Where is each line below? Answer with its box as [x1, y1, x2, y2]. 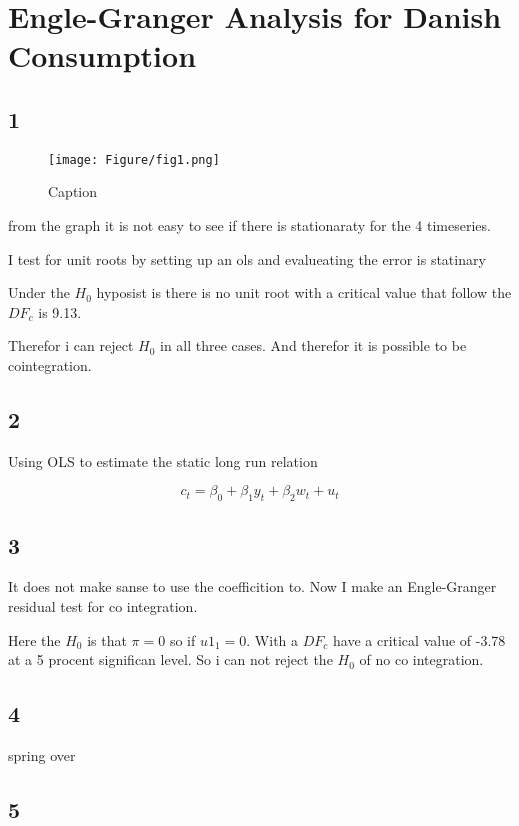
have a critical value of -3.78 [333, 629, 506, 650]
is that [87, 629, 127, 650]
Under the [8, 282, 70, 303]
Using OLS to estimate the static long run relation [8, 450, 318, 471]
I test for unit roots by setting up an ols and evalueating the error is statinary [8, 248, 486, 269]
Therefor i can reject [8, 335, 134, 356]
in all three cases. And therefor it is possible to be [159, 335, 467, 356]
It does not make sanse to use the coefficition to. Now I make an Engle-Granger [8, 576, 497, 597]
